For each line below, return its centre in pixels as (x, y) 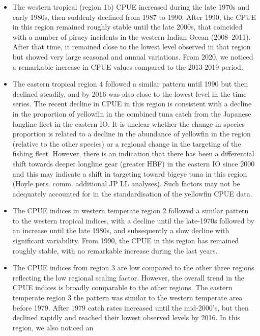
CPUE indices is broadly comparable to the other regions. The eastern (122, 287)
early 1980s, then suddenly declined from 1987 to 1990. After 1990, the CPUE (134, 17)
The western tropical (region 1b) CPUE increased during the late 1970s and (131, 7)
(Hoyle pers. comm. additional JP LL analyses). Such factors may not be (126, 184)
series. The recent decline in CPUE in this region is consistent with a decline (132, 104)
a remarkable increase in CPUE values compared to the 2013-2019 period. (128, 66)
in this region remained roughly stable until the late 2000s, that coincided (127, 27)
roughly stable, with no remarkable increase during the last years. (115, 250)
